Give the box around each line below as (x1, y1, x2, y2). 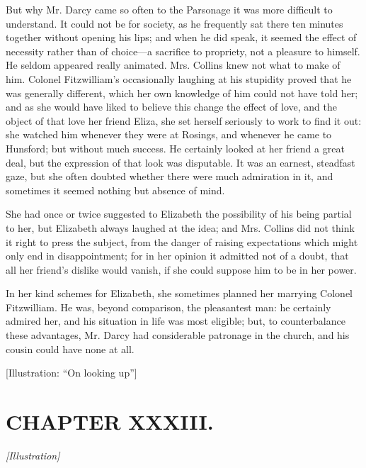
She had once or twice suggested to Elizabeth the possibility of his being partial (6, 206, 352, 221)
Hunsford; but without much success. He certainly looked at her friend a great (6, 140, 345, 155)
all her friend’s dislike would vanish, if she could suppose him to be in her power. (6, 262, 357, 277)
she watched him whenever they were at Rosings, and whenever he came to (6, 127, 332, 142)
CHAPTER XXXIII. (6, 407, 214, 436)
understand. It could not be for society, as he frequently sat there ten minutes (6, 16, 343, 30)
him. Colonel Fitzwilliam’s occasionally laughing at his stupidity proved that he (6, 71, 352, 86)
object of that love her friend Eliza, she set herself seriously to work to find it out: (6, 113, 362, 128)
